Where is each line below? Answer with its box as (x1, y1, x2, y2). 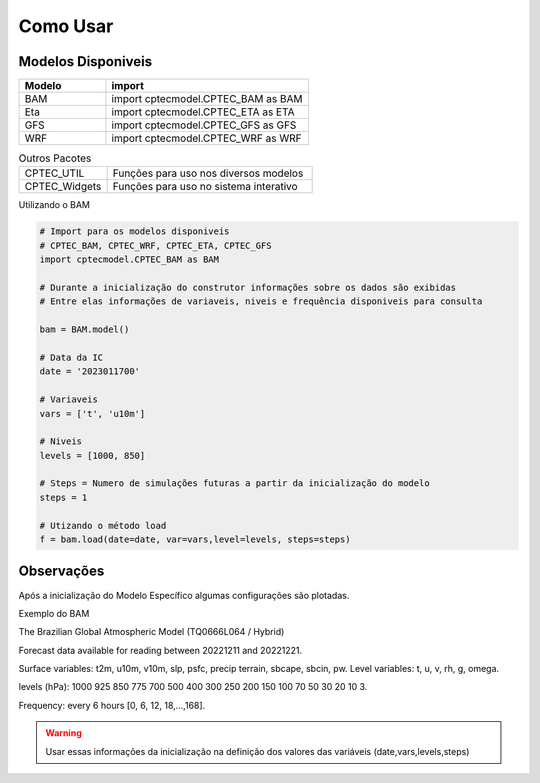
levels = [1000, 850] (39, 450, 146, 461)
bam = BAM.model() (39, 324, 130, 335)
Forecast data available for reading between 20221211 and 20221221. (18, 644, 303, 656)
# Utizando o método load (39, 520, 167, 531)
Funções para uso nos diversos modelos (112, 166, 304, 180)
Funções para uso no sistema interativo (112, 180, 299, 194)
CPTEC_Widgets (24, 180, 102, 194)
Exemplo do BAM (18, 607, 90, 619)
